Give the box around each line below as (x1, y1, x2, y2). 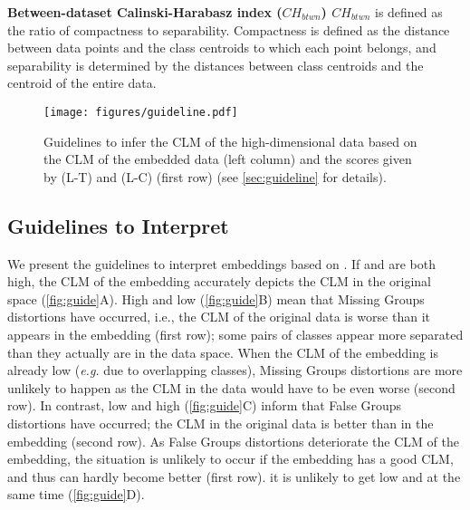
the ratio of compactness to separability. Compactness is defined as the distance (7, 20, 450, 39)
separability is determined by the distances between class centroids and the (7, 55, 424, 74)
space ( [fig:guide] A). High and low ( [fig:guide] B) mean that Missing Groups (7, 289, 425, 308)
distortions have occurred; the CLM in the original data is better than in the (7, 413, 434, 432)
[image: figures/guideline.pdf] (43, 105, 238, 119)
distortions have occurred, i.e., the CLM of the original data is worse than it (7, 307, 430, 326)
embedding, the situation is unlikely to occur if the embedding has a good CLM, (7, 449, 454, 468)
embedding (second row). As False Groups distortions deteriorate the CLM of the (7, 431, 459, 450)
